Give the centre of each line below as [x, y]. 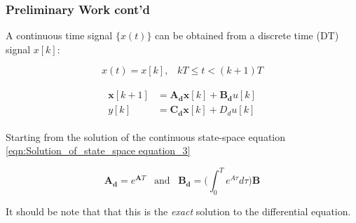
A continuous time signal [59, 35]
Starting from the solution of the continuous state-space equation [146, 136]
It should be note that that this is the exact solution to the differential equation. [178, 211]
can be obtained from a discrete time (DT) [247, 35]
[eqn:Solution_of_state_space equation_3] [98, 150]
